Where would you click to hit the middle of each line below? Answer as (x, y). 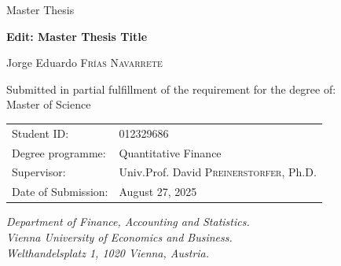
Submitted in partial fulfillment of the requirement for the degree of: (171, 89)
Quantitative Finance (170, 152)
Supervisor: (39, 172)
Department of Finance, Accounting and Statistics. (128, 222)
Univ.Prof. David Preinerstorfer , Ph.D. (218, 172)
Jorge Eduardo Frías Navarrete (84, 63)
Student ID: (40, 133)
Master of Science (49, 104)
